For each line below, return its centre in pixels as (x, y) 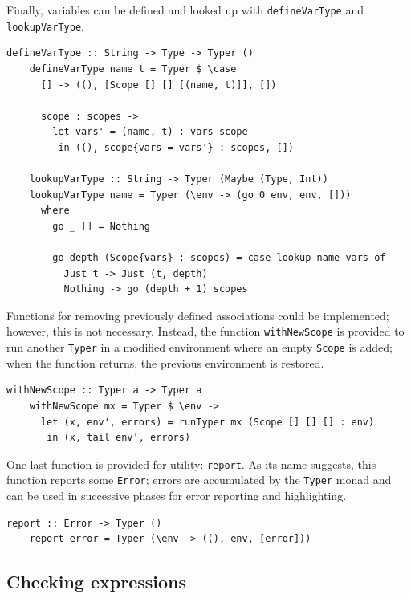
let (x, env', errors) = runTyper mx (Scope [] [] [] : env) (208, 422)
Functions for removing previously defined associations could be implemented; (198, 315)
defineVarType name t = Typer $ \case (133, 69)
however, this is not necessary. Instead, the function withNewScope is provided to (205, 331)
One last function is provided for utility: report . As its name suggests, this (191, 464)
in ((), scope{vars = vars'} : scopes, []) (176, 147)
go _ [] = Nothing (101, 226)
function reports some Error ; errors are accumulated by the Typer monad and (199, 480)
